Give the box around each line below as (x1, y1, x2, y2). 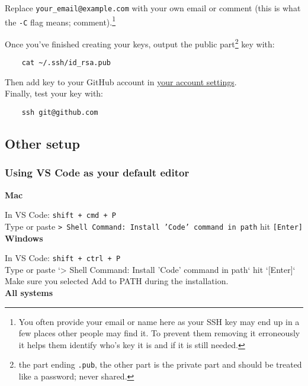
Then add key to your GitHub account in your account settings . (5, 75, 237, 88)
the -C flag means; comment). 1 (5, 14, 116, 28)
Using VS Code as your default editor (5, 165, 190, 180)
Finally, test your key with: (5, 87, 103, 99)
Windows (5, 231, 43, 244)
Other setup (5, 134, 80, 153)
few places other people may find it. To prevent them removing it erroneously (18, 327, 300, 339)
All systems (5, 287, 53, 299)
